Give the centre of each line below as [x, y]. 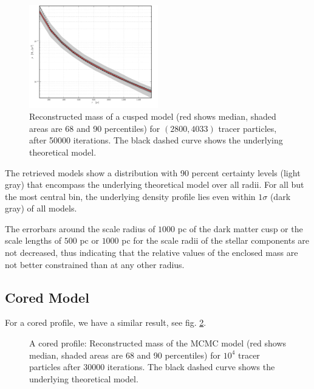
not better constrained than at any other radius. [95, 264]
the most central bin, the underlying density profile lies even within [130, 196]
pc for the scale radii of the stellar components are [216, 240]
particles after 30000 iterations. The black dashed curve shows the [152, 367]
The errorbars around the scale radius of [80, 228]
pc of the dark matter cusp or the [240, 228]
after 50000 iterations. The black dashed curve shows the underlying [156, 140]
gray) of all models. [41, 208]
